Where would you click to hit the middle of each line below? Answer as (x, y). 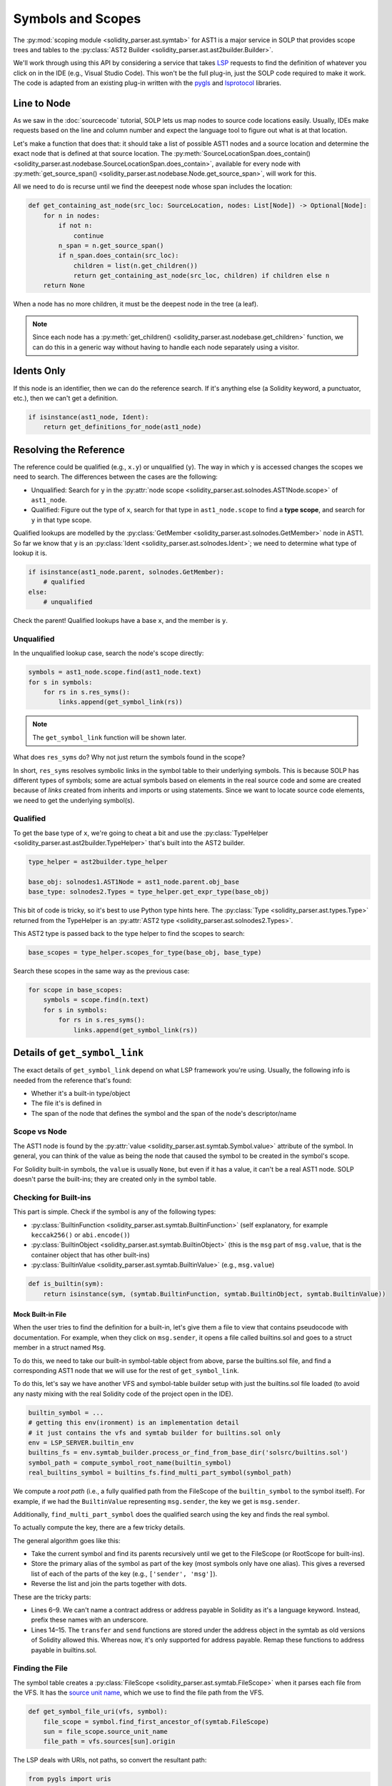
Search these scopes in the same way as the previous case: (101, 971)
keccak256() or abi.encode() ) (80, 1234)
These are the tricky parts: (52, 1597)
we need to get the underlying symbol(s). (74, 800)
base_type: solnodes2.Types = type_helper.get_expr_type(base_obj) (149, 892)
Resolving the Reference (69, 450)
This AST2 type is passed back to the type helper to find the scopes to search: (129, 934)
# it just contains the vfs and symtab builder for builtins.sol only (155, 1433)
